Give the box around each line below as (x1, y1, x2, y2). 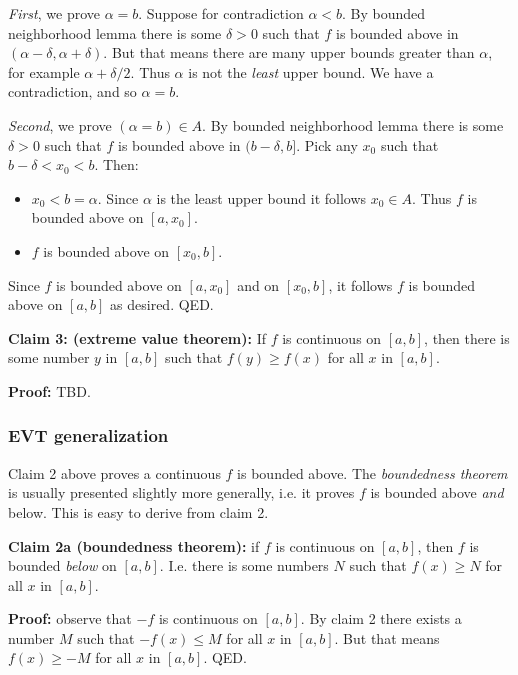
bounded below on (8, 555, 117, 576)
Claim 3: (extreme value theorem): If (8, 327, 266, 348)
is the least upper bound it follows (156, 187, 367, 208)
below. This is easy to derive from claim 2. (8, 501, 269, 522)
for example (8, 61, 80, 82)
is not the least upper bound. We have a (188, 61, 434, 82)
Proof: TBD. (8, 380, 91, 401)
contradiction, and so (8, 81, 137, 102)
